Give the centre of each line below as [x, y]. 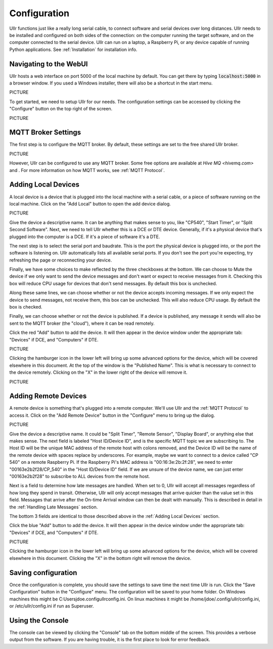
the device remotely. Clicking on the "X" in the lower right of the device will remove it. [98, 372]
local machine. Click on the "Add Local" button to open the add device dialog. [90, 204]
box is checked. [26, 307]
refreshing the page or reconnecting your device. [61, 260]
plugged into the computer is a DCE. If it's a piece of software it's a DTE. [85, 236]
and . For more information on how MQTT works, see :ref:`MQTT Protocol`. [87, 170]
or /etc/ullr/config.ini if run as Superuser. [52, 606]
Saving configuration [43, 572]
